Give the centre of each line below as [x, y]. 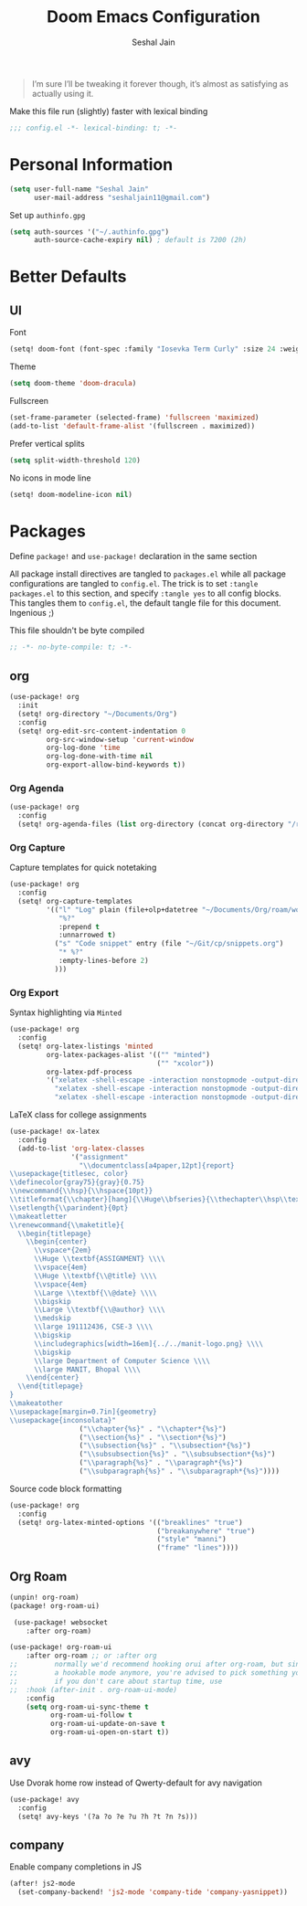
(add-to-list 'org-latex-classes [81, 1149]
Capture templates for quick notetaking [83, 868]
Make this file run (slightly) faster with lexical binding [109, 111]
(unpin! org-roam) [44, 1597]
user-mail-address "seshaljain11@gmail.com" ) [122, 197]
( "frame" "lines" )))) [198, 1548]
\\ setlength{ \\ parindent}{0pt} [69, 1208]
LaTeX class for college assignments [78, 1115]
